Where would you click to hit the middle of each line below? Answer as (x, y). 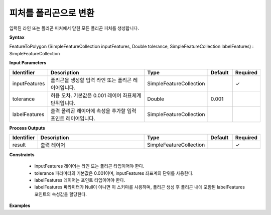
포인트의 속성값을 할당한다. (61, 194)
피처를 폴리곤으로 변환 (52, 13)
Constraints (22, 154)
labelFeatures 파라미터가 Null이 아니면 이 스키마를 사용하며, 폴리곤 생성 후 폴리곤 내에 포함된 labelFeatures (140, 187)
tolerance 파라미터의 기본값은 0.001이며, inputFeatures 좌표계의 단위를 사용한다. (114, 173)
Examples (20, 205)
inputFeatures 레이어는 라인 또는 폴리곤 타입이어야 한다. (89, 166)
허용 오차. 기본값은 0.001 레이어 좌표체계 (96, 95)
